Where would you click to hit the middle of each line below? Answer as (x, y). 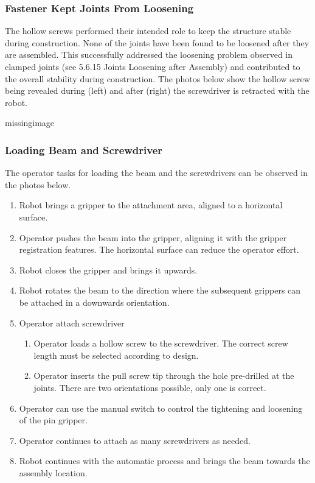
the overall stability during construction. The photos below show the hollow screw (157, 78)
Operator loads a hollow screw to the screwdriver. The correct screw (161, 343)
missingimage (30, 123)
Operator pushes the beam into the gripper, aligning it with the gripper (153, 237)
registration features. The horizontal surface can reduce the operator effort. (159, 249)
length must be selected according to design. (116, 355)
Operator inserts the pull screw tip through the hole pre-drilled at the (164, 375)
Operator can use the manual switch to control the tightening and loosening (161, 408)
